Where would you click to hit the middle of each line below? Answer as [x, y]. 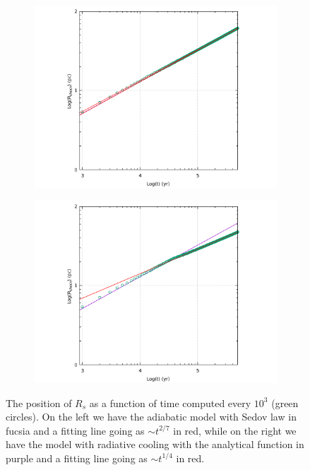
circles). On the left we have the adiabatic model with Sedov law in [151, 417]
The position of [39, 403]
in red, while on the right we [235, 430]
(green [285, 403]
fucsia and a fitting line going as [75, 430]
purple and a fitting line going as [77, 458]
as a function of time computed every [170, 403]
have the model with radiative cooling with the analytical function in [155, 444]
